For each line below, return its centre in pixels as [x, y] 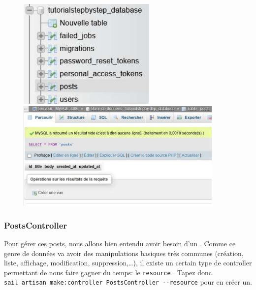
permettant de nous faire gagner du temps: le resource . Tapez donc [108, 272]
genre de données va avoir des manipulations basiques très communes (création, [124, 253]
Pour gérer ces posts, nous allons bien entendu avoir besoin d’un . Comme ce [120, 243]
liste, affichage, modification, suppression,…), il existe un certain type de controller [128, 263]
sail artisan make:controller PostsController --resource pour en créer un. [128, 282]
